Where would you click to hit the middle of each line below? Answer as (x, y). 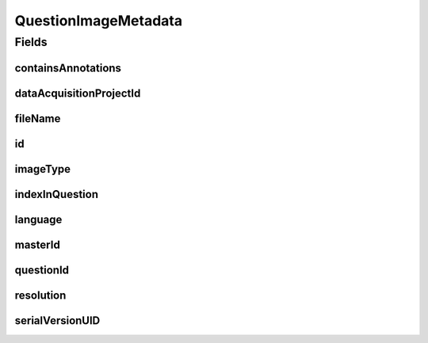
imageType (43, 169)
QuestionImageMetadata (98, 21)
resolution (40, 295)
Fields (31, 42)
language (38, 219)
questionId (42, 270)
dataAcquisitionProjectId (78, 93)
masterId (38, 244)
